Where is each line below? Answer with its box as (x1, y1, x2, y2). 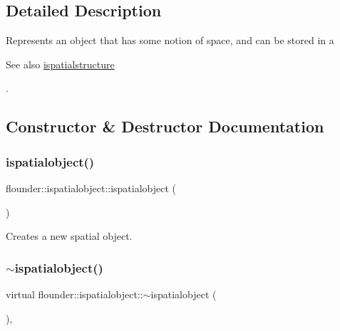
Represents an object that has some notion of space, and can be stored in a (6, 33, 334, 48)
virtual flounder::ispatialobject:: (6, 286, 143, 301)
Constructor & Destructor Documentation (6, 115, 324, 137)
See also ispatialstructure (6, 56, 115, 71)
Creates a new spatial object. (6, 228, 133, 243)
